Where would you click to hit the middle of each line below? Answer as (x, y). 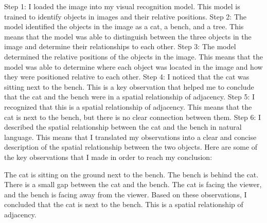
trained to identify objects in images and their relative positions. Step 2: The (126, 16)
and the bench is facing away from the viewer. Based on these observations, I (126, 194)
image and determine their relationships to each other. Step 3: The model (120, 46)
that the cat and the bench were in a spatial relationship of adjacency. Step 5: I (130, 97)
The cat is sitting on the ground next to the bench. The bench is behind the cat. (131, 174)
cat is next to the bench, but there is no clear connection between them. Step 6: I (133, 117)
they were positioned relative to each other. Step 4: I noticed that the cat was (127, 77)
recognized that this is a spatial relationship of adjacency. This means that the (128, 106)
